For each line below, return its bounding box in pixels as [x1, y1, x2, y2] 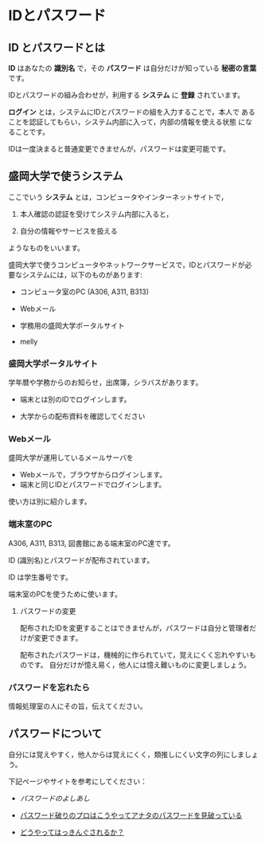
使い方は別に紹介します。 [8, 497, 92, 506]
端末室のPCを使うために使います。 [8, 589, 122, 599]
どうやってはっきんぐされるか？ [19, 827, 125, 837]
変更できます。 [33, 633, 83, 642]
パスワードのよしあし [19, 793, 90, 803]
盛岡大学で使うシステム [8, 170, 123, 183]
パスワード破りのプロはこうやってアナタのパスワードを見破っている [19, 810, 243, 820]
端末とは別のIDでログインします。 [19, 395, 131, 404]
